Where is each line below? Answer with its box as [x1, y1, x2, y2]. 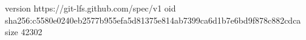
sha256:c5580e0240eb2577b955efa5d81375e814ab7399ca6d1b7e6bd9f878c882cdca [5, 13, 301, 26]
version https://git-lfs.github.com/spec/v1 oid [5, 2, 176, 14]
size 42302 [5, 25, 42, 38]
